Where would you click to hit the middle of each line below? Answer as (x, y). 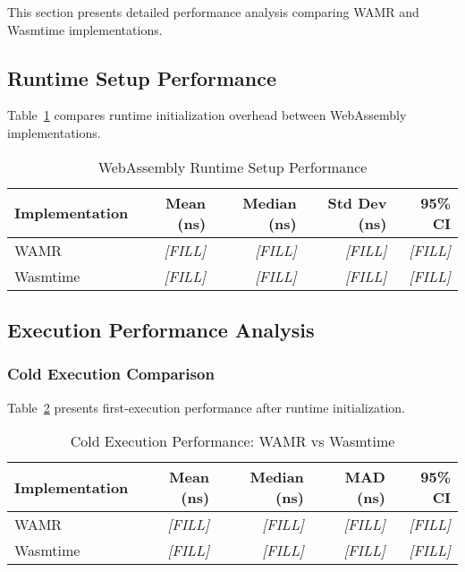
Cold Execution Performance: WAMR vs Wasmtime (232, 441)
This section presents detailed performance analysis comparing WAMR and (213, 12)
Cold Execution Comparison (111, 374)
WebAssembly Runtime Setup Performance (232, 166)
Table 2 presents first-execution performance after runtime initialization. (206, 407)
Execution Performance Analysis (161, 329)
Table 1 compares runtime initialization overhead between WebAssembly (207, 115)
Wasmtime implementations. (85, 29)
